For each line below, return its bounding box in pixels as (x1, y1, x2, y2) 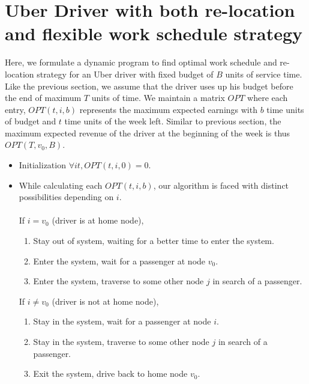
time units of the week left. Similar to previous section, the (64, 115, 281, 127)
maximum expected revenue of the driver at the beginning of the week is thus (5, 126, 290, 139)
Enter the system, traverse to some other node (33, 275, 204, 287)
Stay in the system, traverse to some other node (33, 335, 209, 347)
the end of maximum (5, 91, 82, 104)
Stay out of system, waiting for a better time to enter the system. (33, 234, 274, 247)
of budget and (5, 115, 56, 127)
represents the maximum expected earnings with (79, 103, 257, 115)
